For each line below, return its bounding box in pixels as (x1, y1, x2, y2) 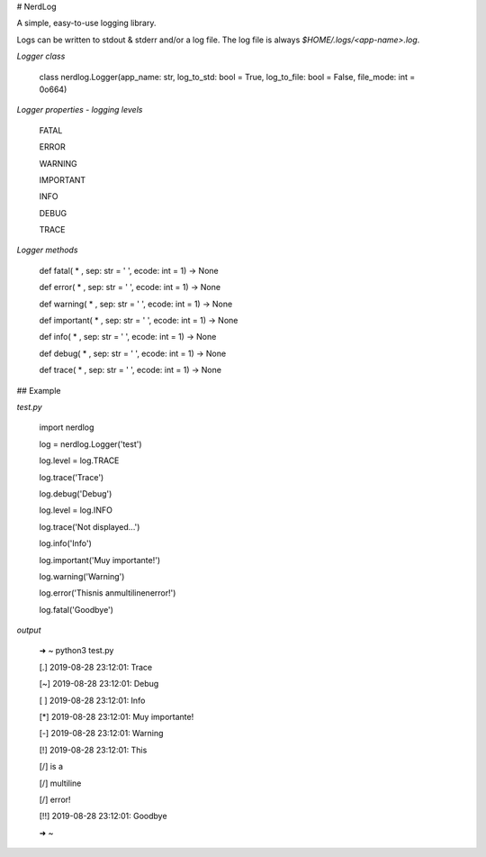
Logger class (16, 50, 66, 62)
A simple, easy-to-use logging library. (16, 18, 157, 29)
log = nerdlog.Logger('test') (39, 438, 143, 450)
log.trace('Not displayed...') (39, 521, 140, 532)
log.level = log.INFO (39, 505, 112, 515)
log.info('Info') (39, 538, 92, 549)
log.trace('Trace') (39, 471, 104, 482)
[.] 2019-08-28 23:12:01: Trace (39, 661, 153, 672)
